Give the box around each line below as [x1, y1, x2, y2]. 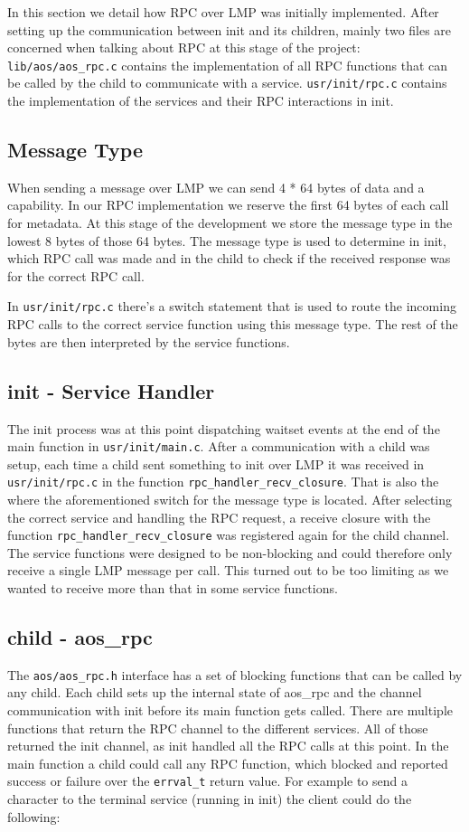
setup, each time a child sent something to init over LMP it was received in [7, 454, 425, 473]
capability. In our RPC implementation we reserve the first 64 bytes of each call [7, 195, 449, 214]
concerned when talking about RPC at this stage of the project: [7, 38, 361, 57]
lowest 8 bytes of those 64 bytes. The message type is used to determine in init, [7, 231, 446, 250]
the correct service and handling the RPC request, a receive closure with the [7, 507, 431, 526]
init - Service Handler [7, 376, 215, 404]
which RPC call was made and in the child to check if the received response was [7, 249, 451, 268]
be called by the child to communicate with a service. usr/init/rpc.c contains [7, 73, 447, 92]
